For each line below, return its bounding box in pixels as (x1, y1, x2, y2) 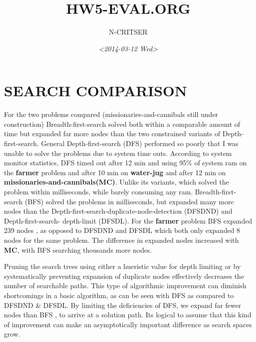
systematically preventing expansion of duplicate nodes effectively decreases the (4, 270, 244, 281)
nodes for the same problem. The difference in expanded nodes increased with (4, 234, 239, 245)
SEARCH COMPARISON (4, 80, 187, 101)
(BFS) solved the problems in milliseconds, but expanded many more (25, 196, 234, 206)
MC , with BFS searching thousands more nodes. (4, 244, 152, 255)
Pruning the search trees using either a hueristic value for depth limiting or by (4, 261, 241, 271)
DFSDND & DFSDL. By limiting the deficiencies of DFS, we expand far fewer (4, 300, 241, 310)
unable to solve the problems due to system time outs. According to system (4, 148, 232, 158)
